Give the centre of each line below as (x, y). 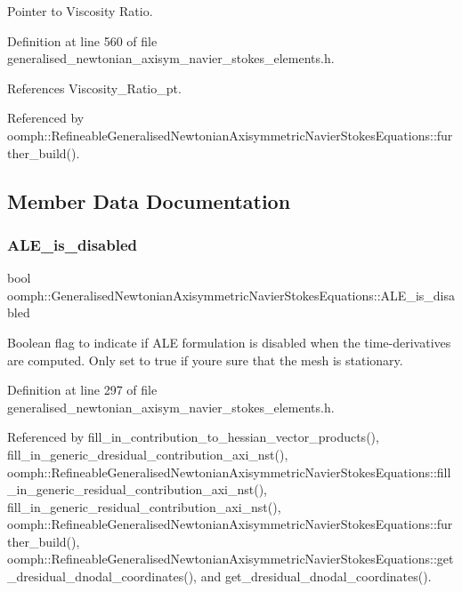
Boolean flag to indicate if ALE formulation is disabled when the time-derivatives (229, 342)
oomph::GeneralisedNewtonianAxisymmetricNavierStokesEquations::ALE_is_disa (231, 295)
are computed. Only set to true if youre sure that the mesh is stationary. (205, 360)
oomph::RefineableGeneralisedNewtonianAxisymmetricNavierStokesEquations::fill (229, 472)
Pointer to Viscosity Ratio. (80, 11)
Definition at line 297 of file (82, 390)
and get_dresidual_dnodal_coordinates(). (316, 576)
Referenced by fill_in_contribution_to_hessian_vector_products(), (193, 437)
